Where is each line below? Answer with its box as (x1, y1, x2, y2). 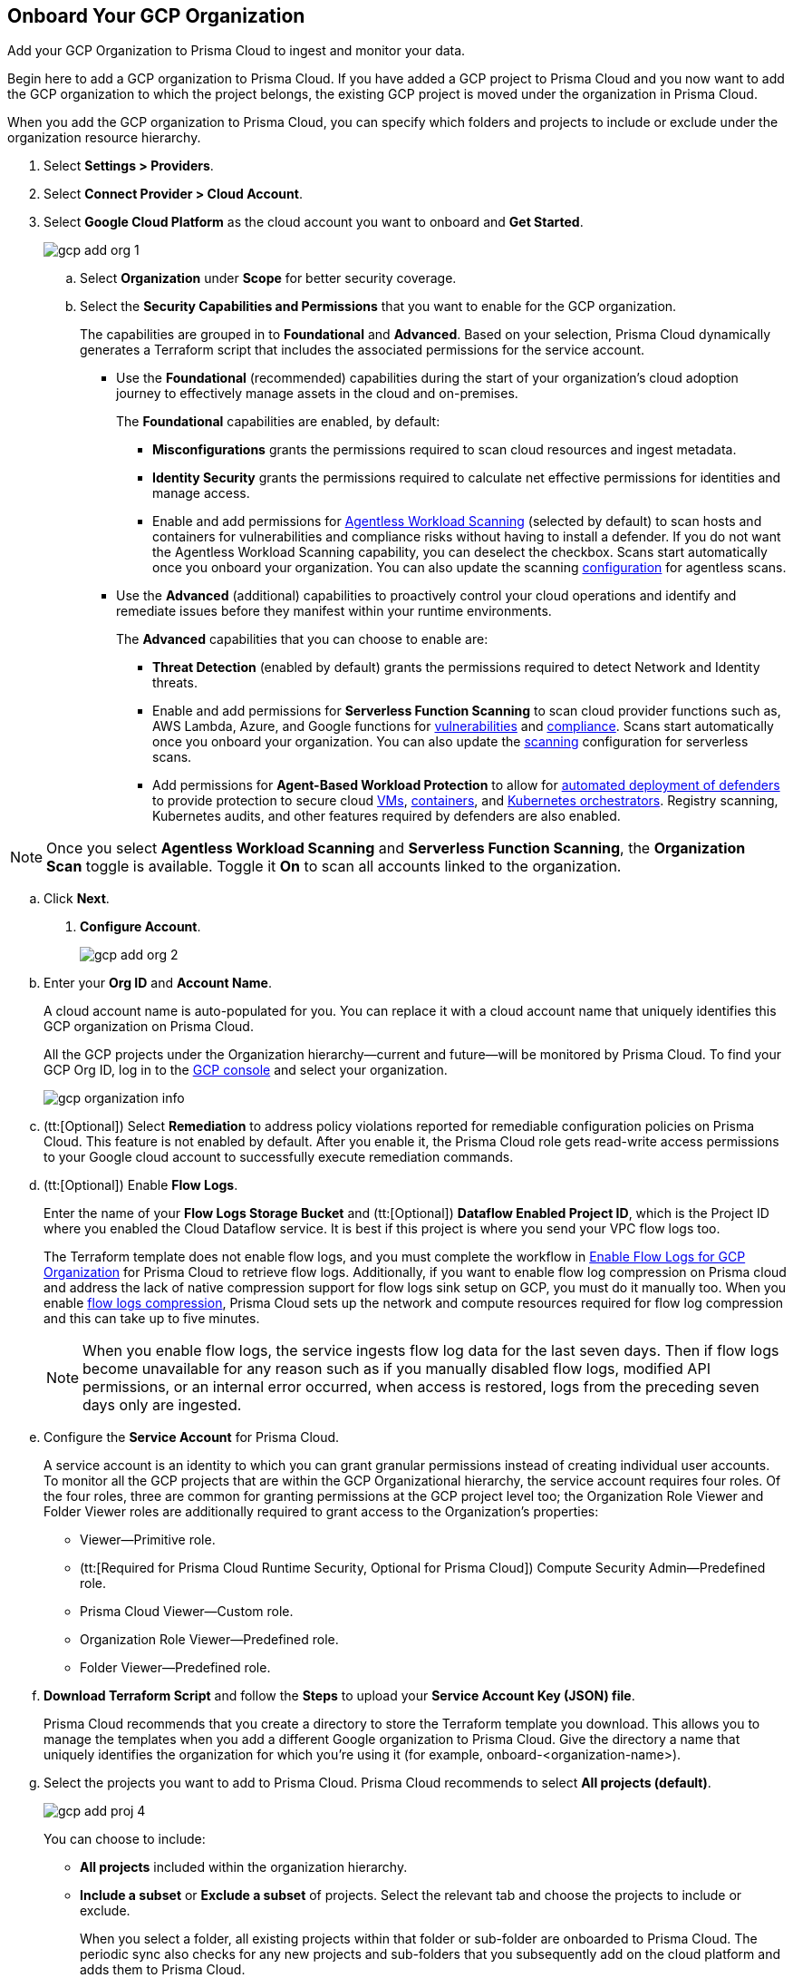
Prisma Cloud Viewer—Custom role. (80, 1603, 294, 1620)
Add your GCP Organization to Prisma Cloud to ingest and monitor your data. (7, 43, 466, 59)
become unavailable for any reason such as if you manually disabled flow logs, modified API (82, 1359, 711, 1379)
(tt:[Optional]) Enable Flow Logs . (44, 1177, 238, 1194)
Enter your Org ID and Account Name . (44, 975, 272, 991)
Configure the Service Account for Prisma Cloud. (44, 1429, 340, 1446)
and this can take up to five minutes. (44, 1311, 260, 1327)
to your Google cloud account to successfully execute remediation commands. (44, 1149, 514, 1165)
